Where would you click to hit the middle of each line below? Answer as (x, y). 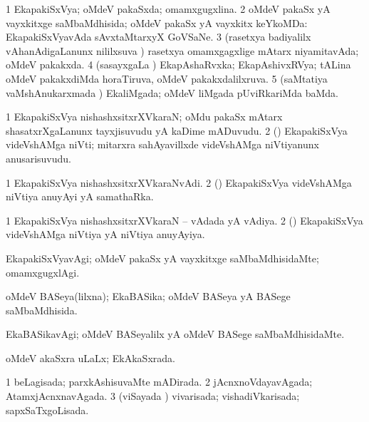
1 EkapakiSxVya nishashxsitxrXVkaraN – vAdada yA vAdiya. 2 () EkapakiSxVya (184, 220)
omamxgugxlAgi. (43, 272)
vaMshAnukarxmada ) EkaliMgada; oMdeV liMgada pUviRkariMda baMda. (172, 92)
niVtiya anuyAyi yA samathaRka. (80, 196)
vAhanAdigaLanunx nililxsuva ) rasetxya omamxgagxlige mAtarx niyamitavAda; (182, 50)
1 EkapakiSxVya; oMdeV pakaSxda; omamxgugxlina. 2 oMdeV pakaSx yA (168, 9)
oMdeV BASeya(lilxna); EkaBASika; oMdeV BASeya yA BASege (148, 296)
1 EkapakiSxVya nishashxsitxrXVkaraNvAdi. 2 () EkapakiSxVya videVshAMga (179, 182)
